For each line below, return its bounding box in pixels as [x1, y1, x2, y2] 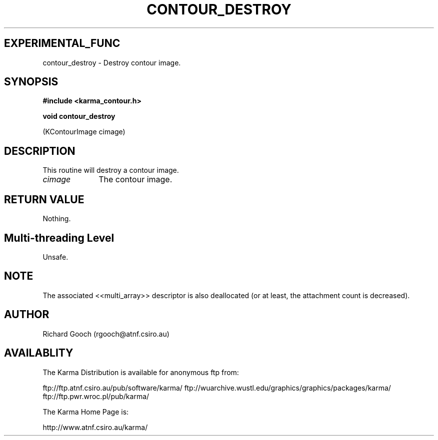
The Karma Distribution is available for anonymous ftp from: [42, 368, 239, 377]
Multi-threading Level [4, 231, 114, 244]
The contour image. [98, 174, 172, 185]
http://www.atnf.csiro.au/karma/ [42, 423, 148, 432]
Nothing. [42, 214, 71, 223]
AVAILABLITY [4, 347, 73, 360]
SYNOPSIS [4, 75, 58, 88]
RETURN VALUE [4, 193, 84, 206]
